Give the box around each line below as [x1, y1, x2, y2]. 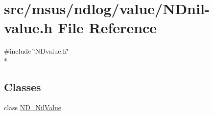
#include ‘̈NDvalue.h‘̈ [4, 46, 69, 56]
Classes [4, 79, 41, 94]
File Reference [57, 18, 157, 38]
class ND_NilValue [4, 102, 62, 112]
